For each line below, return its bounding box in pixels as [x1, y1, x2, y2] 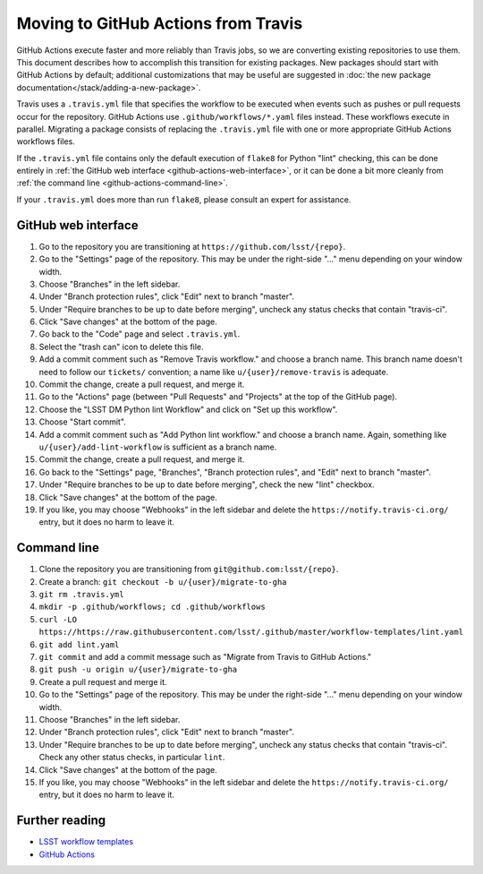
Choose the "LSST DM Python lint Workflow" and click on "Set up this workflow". [38, 404, 338, 415]
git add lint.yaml [38, 639, 120, 649]
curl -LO [38, 614, 78, 624]
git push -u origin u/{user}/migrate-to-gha [38, 664, 238, 675]
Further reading [16, 813, 106, 828]
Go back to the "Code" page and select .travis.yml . [38, 329, 241, 339]
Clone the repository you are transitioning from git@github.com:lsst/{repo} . [38, 564, 339, 575]
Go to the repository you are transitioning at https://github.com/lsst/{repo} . [38, 241, 346, 252]
